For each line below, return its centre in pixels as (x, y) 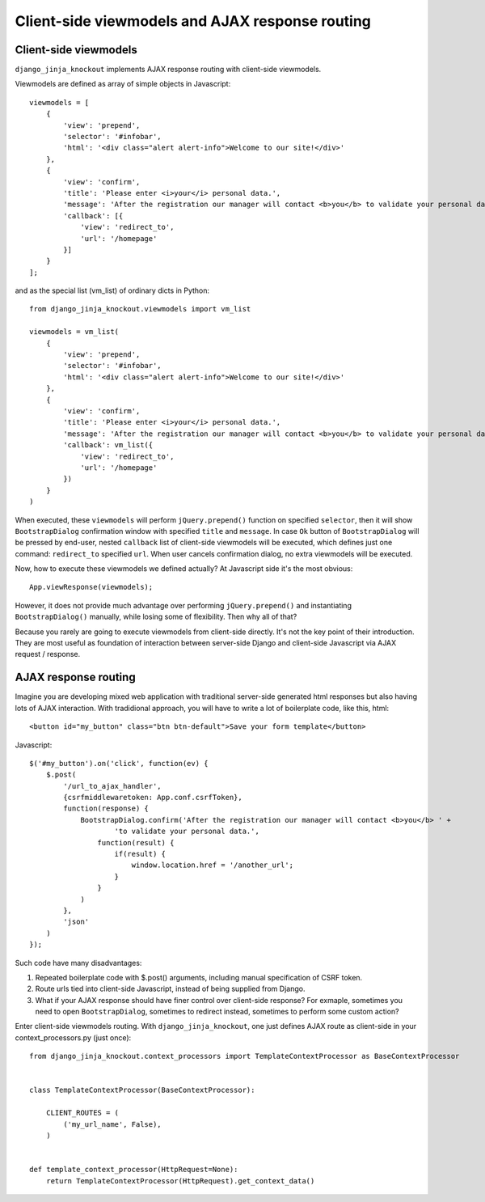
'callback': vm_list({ (108, 445)
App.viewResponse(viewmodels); (91, 587)
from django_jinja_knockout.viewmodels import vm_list (140, 309)
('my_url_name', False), (112, 1124)
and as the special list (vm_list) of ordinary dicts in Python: (112, 290)
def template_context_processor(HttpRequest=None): (134, 1170)
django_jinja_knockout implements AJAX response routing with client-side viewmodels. (168, 70)
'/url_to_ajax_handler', (112, 786)
